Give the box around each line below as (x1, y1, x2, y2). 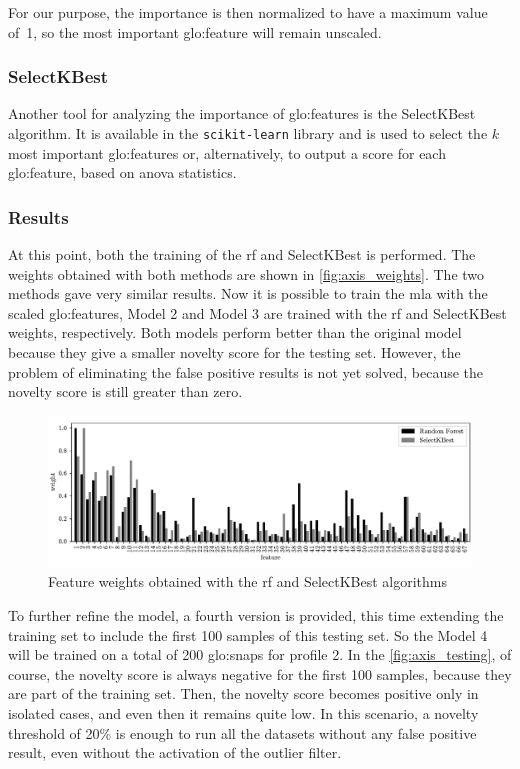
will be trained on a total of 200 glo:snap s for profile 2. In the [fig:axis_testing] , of (8, 644, 512, 665)
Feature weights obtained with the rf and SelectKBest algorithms (48, 571, 447, 592)
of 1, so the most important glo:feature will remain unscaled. (8, 21, 382, 42)
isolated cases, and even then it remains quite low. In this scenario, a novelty (8, 702, 479, 723)
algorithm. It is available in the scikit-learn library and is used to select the (8, 123, 488, 143)
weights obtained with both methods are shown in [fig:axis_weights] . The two (8, 263, 485, 284)
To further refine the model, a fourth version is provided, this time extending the (8, 604, 504, 625)
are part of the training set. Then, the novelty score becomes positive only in (8, 683, 479, 704)
